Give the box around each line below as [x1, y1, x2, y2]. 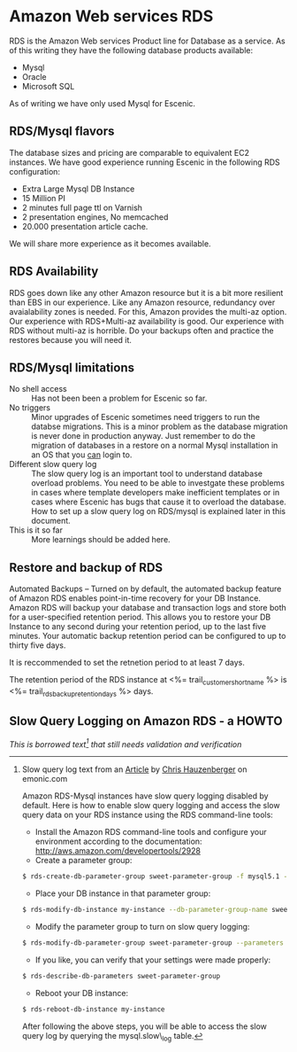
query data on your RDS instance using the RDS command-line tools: [21, 809, 274, 821]
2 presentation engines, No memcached [21, 211, 169, 222]
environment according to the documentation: [34, 836, 202, 847]
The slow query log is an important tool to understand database [31, 468, 263, 479]
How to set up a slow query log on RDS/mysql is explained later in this [31, 506, 286, 517]
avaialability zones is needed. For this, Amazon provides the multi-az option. [9, 306, 287, 316]
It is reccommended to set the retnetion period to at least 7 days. [9, 658, 246, 668]
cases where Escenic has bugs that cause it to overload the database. [31, 496, 287, 507]
